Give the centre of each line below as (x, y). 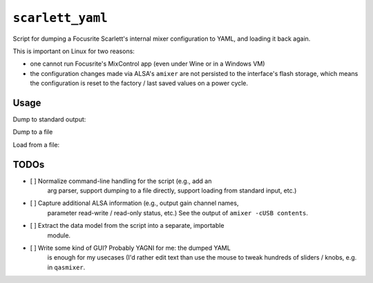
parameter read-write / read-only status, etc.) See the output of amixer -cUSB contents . (178, 213)
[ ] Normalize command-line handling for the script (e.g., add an (121, 181)
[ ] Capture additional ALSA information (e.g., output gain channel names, (134, 203)
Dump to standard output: (49, 119)
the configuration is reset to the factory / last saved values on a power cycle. (139, 84)
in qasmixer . (66, 267)
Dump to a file (33, 132)
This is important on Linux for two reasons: (74, 51)
